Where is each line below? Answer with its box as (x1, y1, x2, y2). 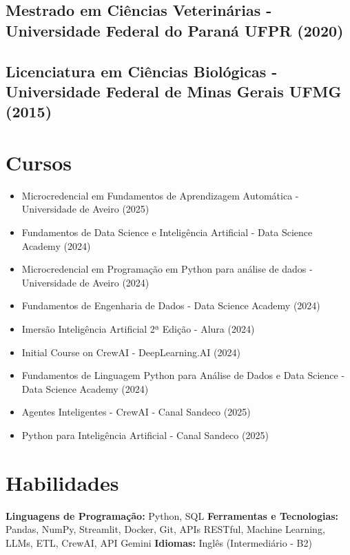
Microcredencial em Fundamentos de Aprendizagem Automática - (21, 188, 299, 202)
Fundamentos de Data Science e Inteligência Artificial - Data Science (21, 225, 313, 240)
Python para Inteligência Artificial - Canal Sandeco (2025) (21, 427, 269, 442)
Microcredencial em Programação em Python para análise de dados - (21, 262, 313, 276)
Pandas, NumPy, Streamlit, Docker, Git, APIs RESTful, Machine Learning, (6, 522, 325, 536)
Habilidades (6, 468, 119, 496)
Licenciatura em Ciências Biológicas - (6, 60, 278, 81)
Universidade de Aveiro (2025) (21, 202, 150, 216)
